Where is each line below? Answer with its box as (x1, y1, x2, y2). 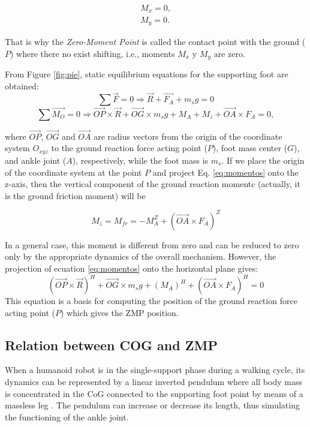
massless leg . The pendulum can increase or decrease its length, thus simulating (5, 399, 300, 411)
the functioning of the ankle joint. (5, 410, 129, 423)
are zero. (213, 47, 245, 59)
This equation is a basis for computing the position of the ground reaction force (5, 294, 297, 307)
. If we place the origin (221, 154, 305, 166)
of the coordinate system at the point (5, 166, 142, 178)
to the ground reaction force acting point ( (51, 142, 207, 154)
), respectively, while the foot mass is (72, 154, 209, 166)
